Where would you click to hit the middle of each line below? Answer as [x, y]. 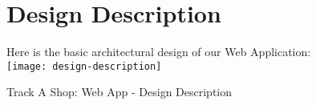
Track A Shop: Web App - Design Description [120, 92]
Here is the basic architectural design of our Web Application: [159, 52]
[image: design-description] [84, 66]
